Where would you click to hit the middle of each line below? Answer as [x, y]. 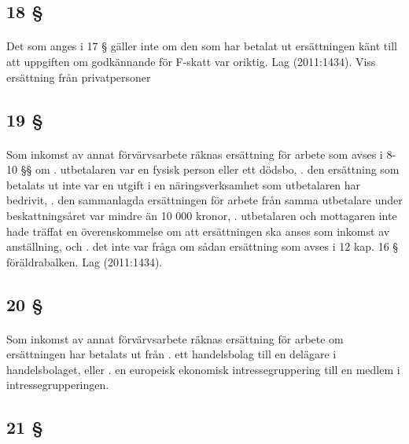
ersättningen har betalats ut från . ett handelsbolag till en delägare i [171, 354]
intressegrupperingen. [58, 385]
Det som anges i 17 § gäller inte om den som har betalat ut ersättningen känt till [202, 46]
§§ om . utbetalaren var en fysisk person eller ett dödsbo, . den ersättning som [210, 169]
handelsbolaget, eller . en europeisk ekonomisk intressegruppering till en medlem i [203, 369]
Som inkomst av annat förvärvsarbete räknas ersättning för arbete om [175, 338]
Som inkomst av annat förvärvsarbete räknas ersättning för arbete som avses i [195, 154]
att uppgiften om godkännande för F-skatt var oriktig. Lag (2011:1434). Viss [191, 61]
